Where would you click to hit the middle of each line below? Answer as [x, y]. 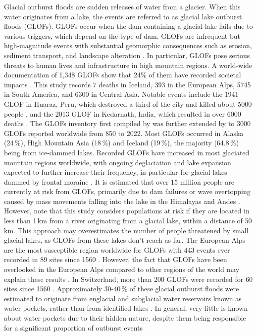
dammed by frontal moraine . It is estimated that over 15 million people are [119, 181]
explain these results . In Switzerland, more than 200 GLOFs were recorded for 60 [128, 279]
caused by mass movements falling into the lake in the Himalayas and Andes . [122, 201]
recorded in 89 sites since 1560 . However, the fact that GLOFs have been [116, 259]
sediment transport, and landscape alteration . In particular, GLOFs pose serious [127, 55]
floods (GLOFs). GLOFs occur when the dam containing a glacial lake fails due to [128, 26]
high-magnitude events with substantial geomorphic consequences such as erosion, [128, 45]
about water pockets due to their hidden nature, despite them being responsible [125, 318]
